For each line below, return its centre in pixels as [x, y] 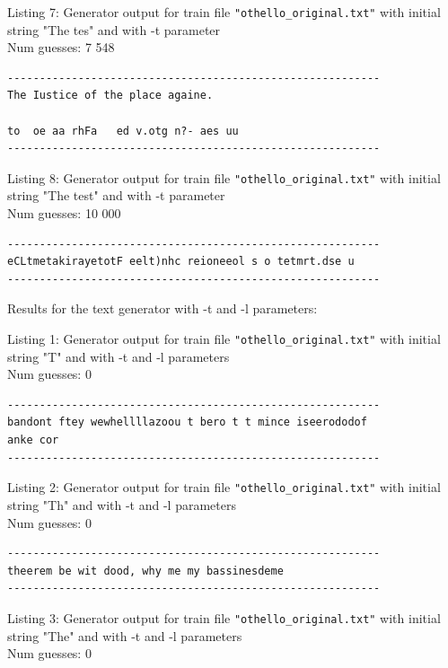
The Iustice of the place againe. [110, 96]
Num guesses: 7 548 [61, 47]
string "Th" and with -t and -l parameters [122, 504]
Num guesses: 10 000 [64, 213]
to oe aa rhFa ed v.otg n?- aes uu [123, 131]
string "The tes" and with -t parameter [114, 29]
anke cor [33, 440]
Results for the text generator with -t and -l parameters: [163, 308]
